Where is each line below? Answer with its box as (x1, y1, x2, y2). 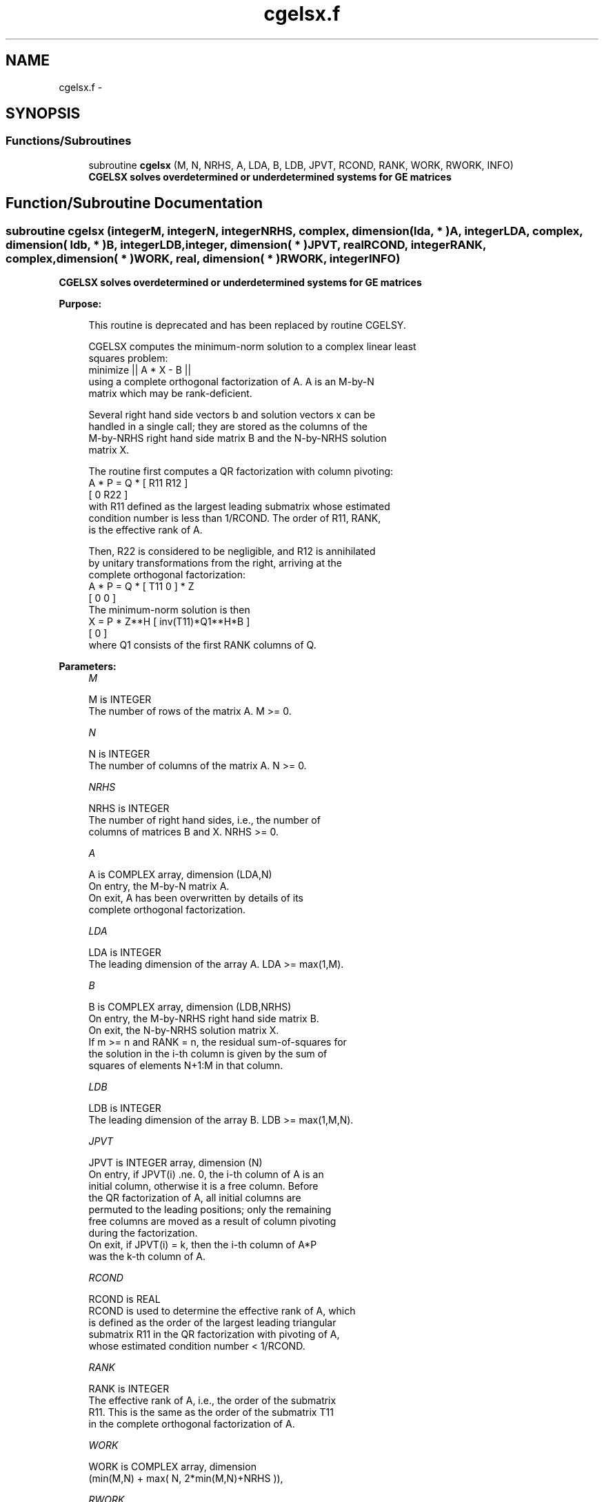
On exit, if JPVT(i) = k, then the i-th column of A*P (88, 1239, 317, 1251)
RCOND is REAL (88, 1293, 161, 1306)
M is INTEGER (88, 693, 152, 706)
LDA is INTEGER (88, 946, 161, 959)
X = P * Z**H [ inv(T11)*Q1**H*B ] (88, 616, 250, 628)
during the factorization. (88, 1227, 198, 1239)
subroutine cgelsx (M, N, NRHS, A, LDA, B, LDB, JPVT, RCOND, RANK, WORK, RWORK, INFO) (88, 159, 514, 171)
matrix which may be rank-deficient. (88, 387, 252, 400)
